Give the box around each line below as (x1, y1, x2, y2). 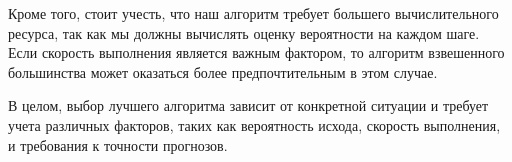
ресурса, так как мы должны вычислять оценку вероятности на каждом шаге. (8, 22, 480, 43)
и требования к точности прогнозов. (8, 134, 228, 155)
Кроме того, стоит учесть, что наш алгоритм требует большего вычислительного (8, 3, 499, 23)
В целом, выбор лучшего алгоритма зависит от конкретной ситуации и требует (8, 95, 489, 116)
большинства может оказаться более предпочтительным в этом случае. (8, 61, 438, 82)
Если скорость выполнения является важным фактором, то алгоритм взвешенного (8, 42, 505, 63)
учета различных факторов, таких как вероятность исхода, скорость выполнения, (8, 114, 501, 135)
